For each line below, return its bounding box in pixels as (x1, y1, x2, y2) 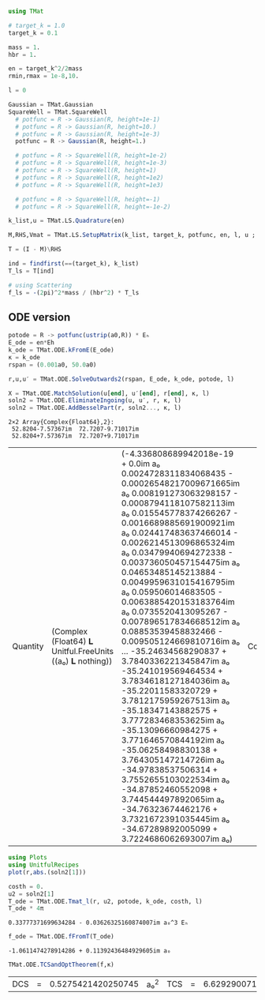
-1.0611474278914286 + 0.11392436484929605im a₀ (8, 947, 171, 955)
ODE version (8, 310, 71, 324)
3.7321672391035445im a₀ (121, 814, 230, 825)
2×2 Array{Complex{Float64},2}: (8, 419, 114, 427)
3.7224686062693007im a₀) (121, 833, 233, 844)
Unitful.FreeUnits (50, 646, 114, 657)
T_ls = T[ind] (8, 267, 55, 275)
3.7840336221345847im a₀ (121, 656, 230, 667)
